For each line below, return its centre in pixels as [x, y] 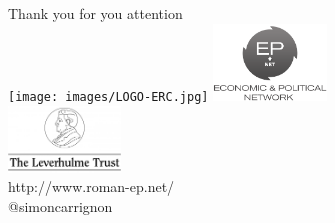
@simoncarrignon [60, 205]
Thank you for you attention [95, 13]
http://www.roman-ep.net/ [91, 186]
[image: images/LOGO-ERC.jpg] [108, 97]
